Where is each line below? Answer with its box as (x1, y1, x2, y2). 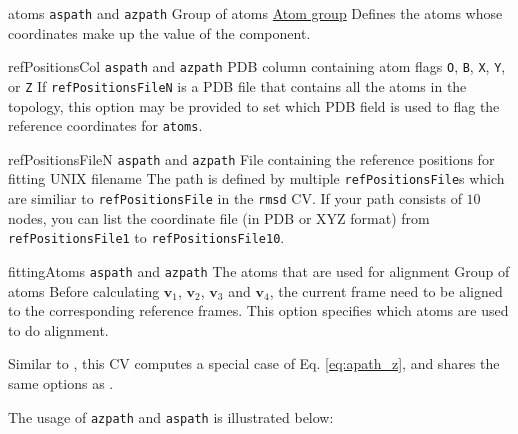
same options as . (8, 373, 114, 394)
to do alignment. (8, 319, 109, 340)
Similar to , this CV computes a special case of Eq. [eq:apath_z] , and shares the (8, 353, 500, 374)
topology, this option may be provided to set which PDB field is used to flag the (8, 95, 500, 116)
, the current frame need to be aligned (269, 280, 503, 301)
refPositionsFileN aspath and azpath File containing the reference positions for (8, 148, 495, 169)
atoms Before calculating (8, 280, 160, 301)
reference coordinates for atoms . (8, 115, 203, 136)
